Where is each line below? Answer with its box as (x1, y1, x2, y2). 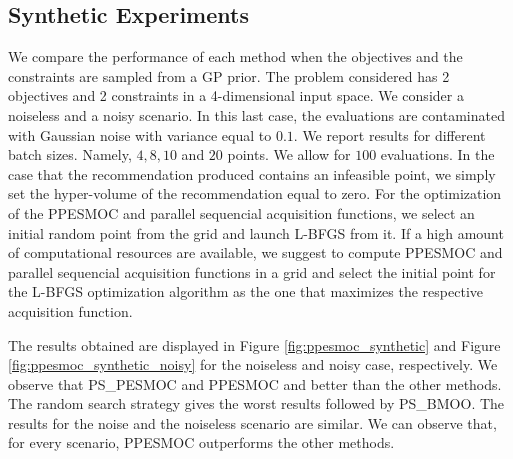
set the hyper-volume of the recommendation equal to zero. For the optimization (8, 183, 502, 204)
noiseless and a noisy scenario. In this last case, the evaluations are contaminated (8, 104, 505, 125)
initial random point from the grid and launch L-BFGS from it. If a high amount (8, 222, 504, 243)
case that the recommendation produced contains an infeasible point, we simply (8, 163, 496, 184)
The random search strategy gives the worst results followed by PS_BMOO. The (8, 393, 505, 414)
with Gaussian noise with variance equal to (8, 124, 272, 145)
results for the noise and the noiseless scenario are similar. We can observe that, (8, 412, 497, 433)
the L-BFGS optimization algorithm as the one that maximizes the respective (8, 281, 484, 302)
